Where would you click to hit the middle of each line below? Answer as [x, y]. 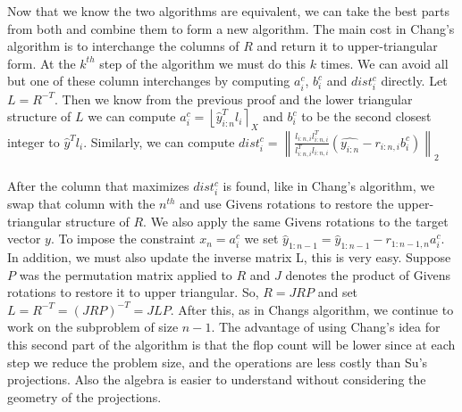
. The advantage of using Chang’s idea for [326, 327]
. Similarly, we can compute [159, 141]
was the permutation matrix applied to [126, 274]
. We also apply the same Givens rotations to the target [296, 221]
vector [24, 239]
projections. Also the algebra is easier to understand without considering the [217, 379]
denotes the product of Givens [368, 274]
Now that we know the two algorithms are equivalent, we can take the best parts [228, 11]
